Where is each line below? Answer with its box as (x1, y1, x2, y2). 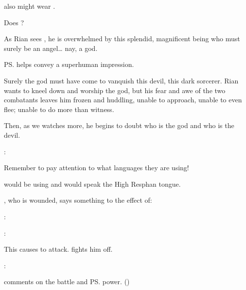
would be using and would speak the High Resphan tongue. (4, 178, 181, 189)
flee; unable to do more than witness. (4, 104, 114, 114)
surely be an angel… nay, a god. (4, 43, 98, 53)
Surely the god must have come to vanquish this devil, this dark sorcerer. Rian (4, 75, 239, 85)
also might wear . (4, 1, 55, 11)
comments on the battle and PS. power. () (4, 276, 130, 287)
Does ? (4, 17, 24, 27)
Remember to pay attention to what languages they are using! (4, 162, 189, 173)
